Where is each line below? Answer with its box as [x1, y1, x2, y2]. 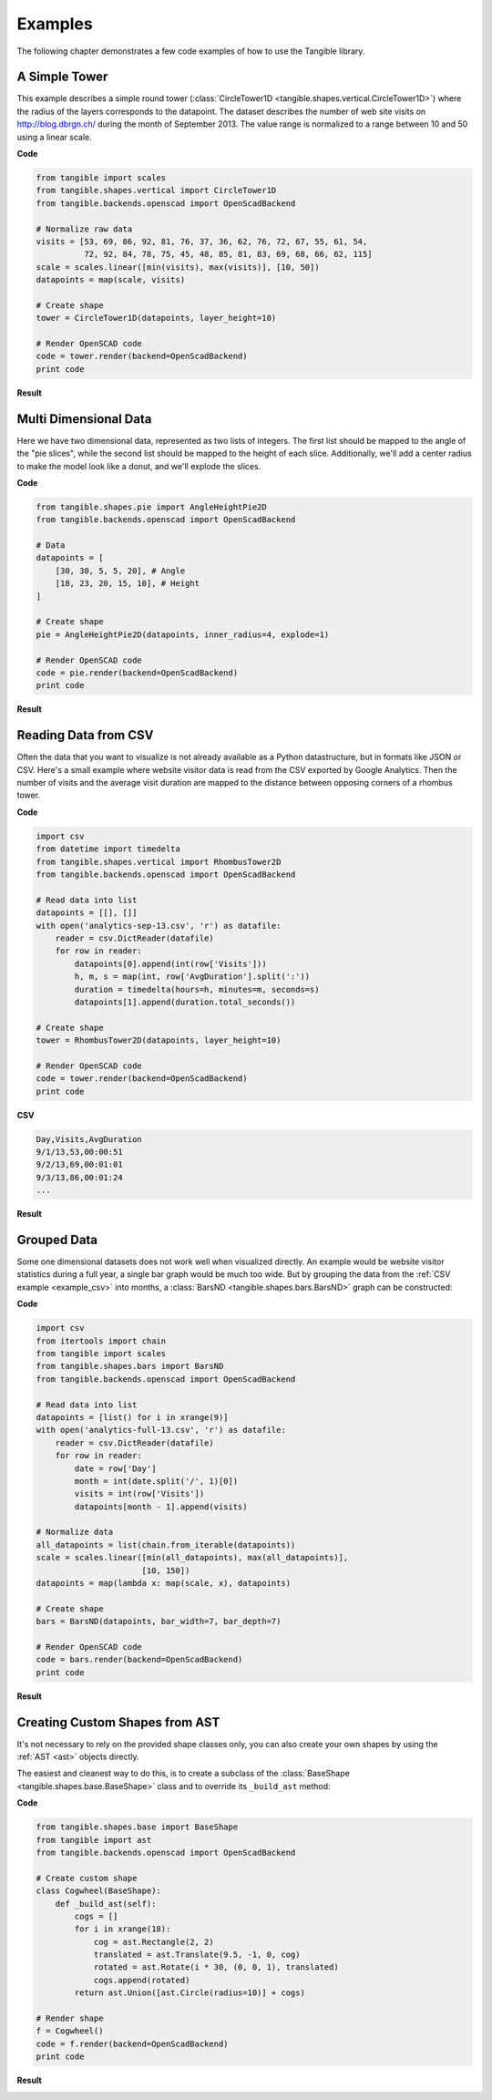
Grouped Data [16, 1231, 98, 1248]
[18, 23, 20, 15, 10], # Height [55, 579, 200, 589]
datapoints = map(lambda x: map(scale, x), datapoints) [36, 1578, 292, 1589]
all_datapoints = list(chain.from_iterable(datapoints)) [36, 1539, 296, 1549]
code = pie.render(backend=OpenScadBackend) [36, 667, 239, 678]
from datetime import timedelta [36, 844, 181, 854]
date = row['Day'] [74, 1463, 157, 1474]
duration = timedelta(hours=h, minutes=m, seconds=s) [74, 984, 320, 994]
